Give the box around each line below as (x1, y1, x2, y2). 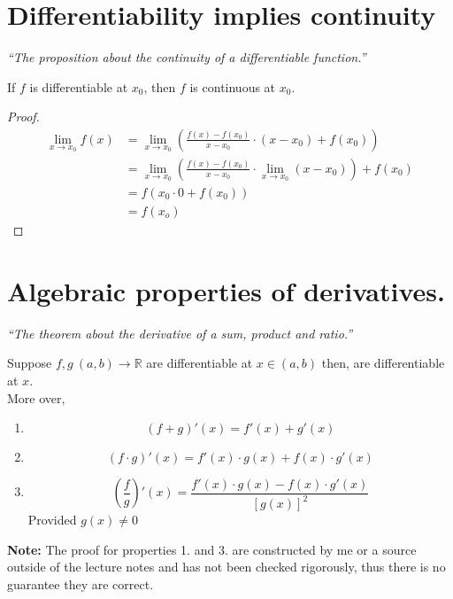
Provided (27, 510, 77, 529)
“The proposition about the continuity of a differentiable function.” (7, 48, 366, 66)
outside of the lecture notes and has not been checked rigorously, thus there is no (7, 557, 446, 576)
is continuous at (189, 77, 276, 96)
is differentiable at (29, 77, 128, 96)
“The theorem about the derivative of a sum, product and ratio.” (7, 323, 353, 342)
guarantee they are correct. (7, 574, 154, 593)
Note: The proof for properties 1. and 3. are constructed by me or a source (7, 540, 417, 558)
